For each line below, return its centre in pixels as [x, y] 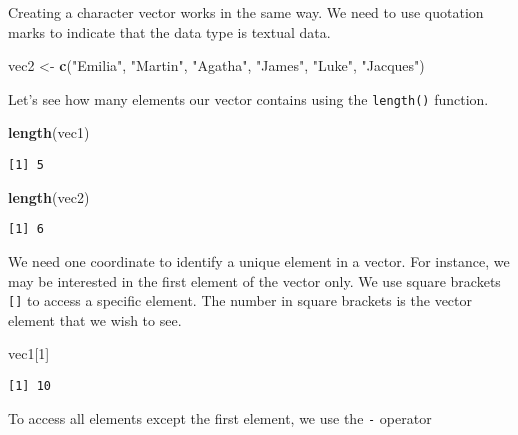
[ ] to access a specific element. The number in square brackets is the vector [240, 300]
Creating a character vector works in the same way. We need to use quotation [246, 12]
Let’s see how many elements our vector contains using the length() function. [248, 98]
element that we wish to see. [95, 319]
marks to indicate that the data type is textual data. [169, 31]
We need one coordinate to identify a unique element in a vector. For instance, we [259, 260]
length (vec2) [49, 196]
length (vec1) [49, 132]
